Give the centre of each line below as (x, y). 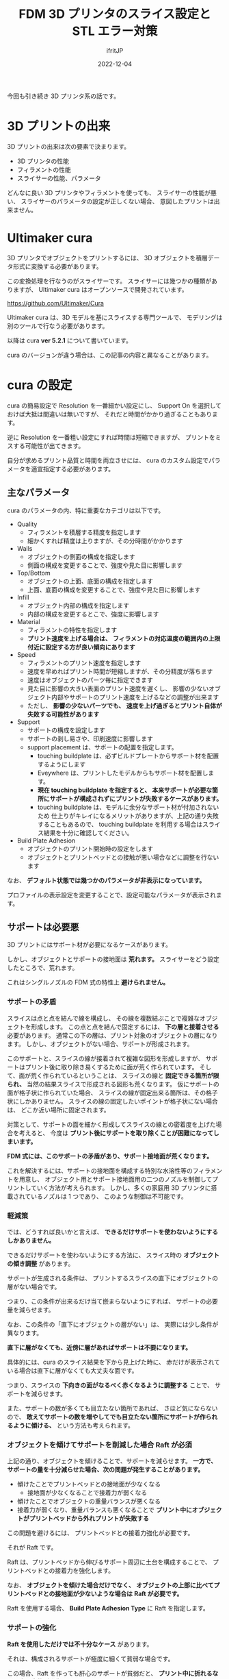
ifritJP (115, 50)
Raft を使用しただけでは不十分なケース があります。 (80, 1644)
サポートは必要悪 (43, 926)
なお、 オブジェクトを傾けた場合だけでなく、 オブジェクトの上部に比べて (110, 1585)
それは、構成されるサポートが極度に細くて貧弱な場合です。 (91, 1658)
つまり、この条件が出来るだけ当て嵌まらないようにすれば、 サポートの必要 (113, 1301)
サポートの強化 (32, 1628)
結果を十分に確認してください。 (88, 832)
